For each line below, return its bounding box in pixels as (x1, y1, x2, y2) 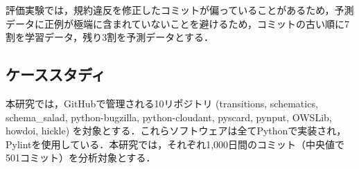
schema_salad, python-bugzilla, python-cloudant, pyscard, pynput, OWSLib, (6, 109, 332, 124)
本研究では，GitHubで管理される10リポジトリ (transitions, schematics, (6, 96, 318, 110)
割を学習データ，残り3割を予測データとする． (6, 30, 213, 44)
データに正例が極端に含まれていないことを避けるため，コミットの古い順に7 (6, 16, 349, 30)
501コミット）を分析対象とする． (6, 150, 156, 165)
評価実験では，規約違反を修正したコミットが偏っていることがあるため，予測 (6, 3, 354, 17)
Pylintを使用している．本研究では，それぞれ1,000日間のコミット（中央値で (6, 136, 345, 151)
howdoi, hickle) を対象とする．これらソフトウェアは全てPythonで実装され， (6, 123, 347, 138)
